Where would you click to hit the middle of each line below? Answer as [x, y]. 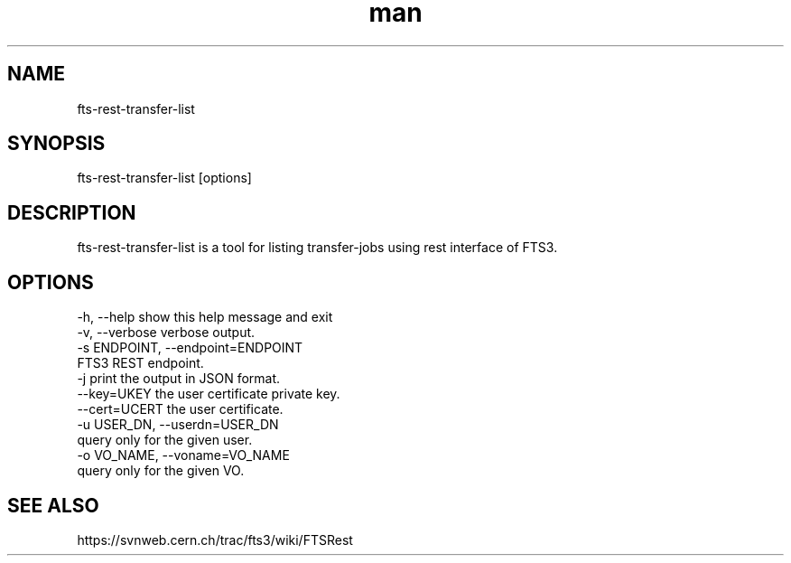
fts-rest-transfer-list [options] [164, 178]
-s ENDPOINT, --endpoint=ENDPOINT [190, 348]
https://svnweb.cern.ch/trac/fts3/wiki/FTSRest [215, 540]
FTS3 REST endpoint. [140, 363]
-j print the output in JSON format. [179, 379]
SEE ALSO [53, 505]
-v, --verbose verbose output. [166, 333]
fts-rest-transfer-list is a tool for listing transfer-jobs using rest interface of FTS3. [317, 248]
